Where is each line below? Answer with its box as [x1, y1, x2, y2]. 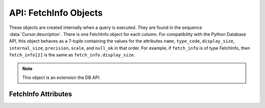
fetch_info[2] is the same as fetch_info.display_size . [9, 52, 135, 58]
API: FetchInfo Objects [9, 7, 103, 18]
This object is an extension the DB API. [22, 74, 101, 81]
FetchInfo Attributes [9, 90, 72, 98]
